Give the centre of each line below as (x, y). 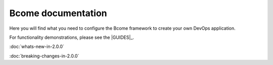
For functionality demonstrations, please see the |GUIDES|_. (72, 37)
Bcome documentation (58, 13)
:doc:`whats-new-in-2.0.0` (37, 47)
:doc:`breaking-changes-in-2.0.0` (44, 56)
